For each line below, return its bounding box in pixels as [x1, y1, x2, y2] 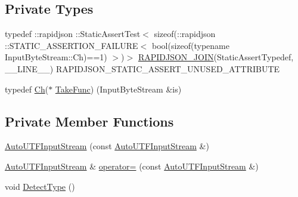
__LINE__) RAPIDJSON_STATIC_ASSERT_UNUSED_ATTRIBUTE [5, 62, 280, 75]
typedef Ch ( [5, 82, 49, 95]
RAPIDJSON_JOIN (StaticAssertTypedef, [138, 51, 294, 63]
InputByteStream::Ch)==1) [5, 51, 107, 63]
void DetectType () [5, 180, 75, 192]
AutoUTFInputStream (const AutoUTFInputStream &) [5, 140, 209, 152]
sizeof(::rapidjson [154, 27, 216, 40]
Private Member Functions [5, 112, 174, 130]
